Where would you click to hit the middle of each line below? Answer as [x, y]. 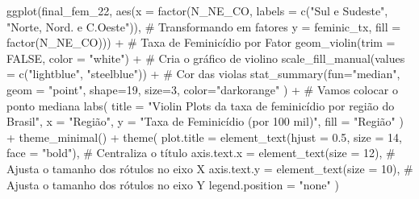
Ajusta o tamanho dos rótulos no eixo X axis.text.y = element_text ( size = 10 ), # [210, 168]
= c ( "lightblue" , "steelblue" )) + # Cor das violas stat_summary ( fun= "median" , [203, 74]
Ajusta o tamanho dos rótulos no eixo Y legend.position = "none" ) [173, 184]
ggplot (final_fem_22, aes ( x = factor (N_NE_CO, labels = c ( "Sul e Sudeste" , [197, 10]
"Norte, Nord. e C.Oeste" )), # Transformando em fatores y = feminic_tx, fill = [204, 26]
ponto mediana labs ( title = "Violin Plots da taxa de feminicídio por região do [201, 105]
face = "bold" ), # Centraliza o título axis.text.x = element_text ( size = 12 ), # [201, 153]
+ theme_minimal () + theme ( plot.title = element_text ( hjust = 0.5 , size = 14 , [204, 137]
